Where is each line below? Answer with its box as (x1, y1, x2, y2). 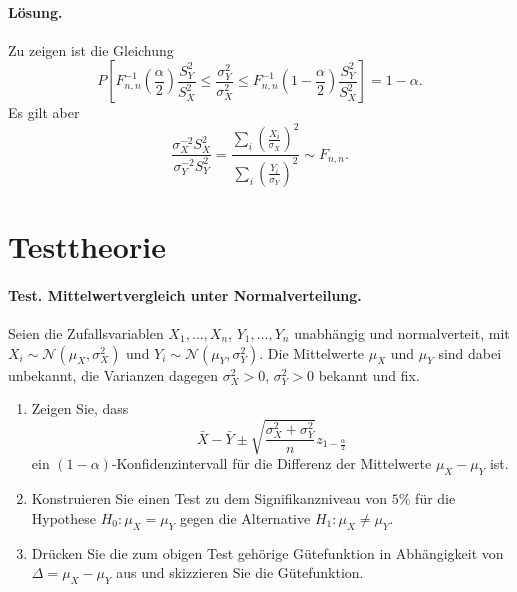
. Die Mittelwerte (259, 342, 365, 363)
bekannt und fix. (318, 364, 420, 385)
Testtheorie (8, 226, 166, 267)
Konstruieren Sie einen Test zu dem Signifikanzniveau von (31, 488, 388, 509)
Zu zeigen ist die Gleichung (8, 39, 174, 60)
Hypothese (31, 507, 97, 528)
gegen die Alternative (179, 507, 311, 528)
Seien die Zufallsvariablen (8, 323, 164, 344)
